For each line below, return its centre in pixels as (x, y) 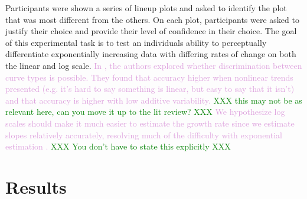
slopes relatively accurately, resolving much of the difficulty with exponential (144, 135)
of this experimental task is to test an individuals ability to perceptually (136, 42)
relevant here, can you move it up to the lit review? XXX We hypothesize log (145, 112)
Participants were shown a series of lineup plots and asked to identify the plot (146, 8)
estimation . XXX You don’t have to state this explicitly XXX (118, 146)
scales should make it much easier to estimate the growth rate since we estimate (150, 123)
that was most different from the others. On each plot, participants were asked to (152, 19)
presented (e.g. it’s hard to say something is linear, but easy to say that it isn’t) (150, 89)
